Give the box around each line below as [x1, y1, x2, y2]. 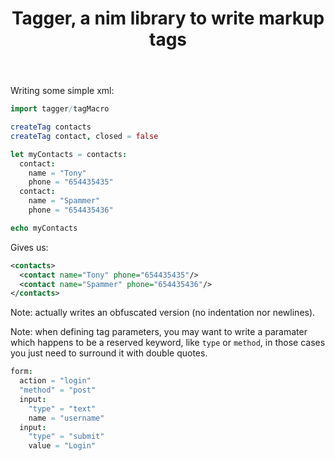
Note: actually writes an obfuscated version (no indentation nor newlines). [10, 307, 316, 319]
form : [10, 367, 33, 377]
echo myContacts [10, 223, 78, 233]
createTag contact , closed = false [10, 131, 159, 141]
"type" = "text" [28, 403, 97, 414]
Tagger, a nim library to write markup [11, 7, 325, 30]
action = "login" [19, 376, 92, 386]
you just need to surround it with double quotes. [10, 347, 208, 359]
